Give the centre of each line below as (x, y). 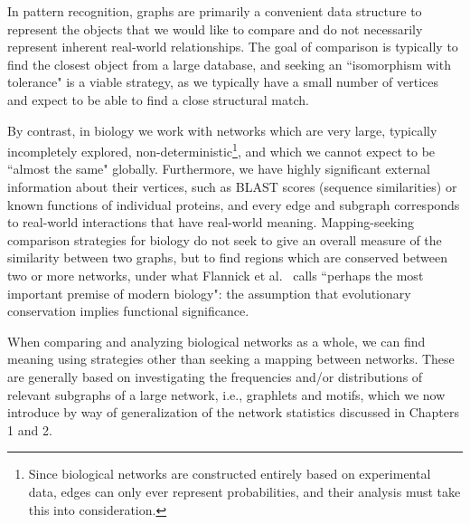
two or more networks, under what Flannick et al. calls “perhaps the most (216, 275)
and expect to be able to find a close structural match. (158, 99)
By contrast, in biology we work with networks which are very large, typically (222, 130)
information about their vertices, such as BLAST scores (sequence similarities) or (232, 186)
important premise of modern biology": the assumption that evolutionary (209, 293)
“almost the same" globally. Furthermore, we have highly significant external (219, 169)
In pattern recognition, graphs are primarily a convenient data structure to (215, 11)
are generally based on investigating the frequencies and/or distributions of (215, 376)
